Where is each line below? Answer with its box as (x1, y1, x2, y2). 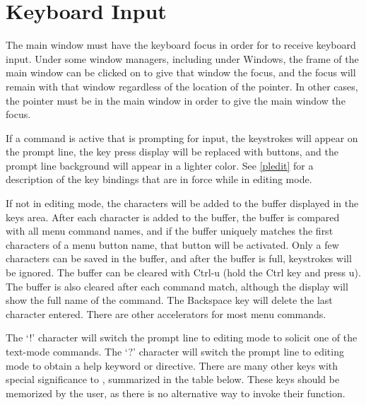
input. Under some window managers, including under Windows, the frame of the (6, 51, 359, 66)
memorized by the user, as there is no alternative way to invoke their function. (6, 385, 346, 400)
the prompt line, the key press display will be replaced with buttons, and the (6, 144, 339, 159)
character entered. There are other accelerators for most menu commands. (6, 306, 326, 321)
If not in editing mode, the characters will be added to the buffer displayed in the (6, 196, 359, 211)
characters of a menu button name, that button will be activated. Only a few (6, 237, 339, 252)
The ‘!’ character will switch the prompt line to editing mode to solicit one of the (6, 330, 358, 345)
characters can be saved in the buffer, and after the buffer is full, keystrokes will (6, 251, 352, 266)
